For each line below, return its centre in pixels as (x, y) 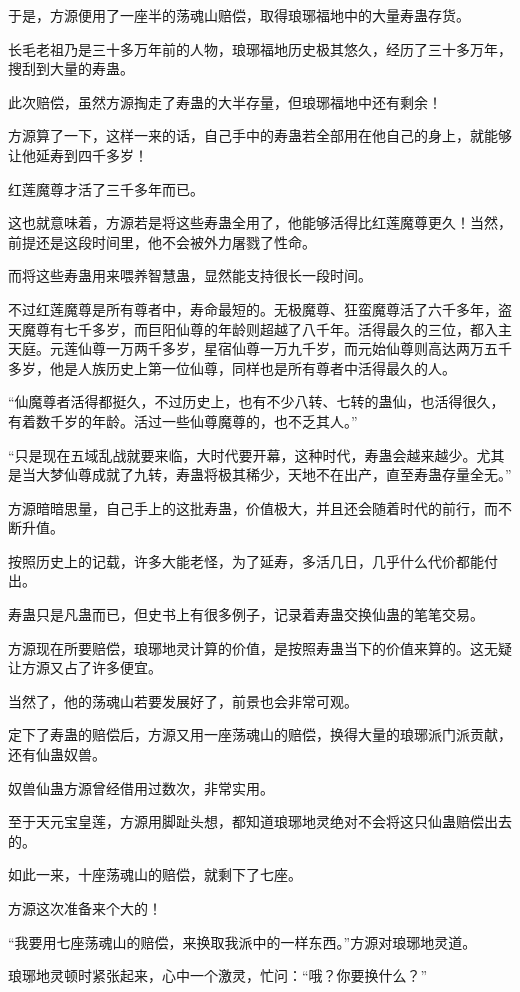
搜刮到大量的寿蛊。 (71, 68)
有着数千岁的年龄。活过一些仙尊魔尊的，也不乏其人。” (183, 420)
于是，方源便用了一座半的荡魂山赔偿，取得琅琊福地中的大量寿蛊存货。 (239, 15)
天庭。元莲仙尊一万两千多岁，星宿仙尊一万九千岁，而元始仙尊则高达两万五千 (260, 348)
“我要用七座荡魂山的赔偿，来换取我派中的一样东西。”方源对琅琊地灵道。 (242, 941)
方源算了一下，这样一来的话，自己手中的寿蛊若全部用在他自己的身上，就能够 (260, 135)
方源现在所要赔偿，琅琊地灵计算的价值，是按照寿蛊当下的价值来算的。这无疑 (260, 647)
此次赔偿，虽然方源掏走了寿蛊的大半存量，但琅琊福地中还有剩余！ (225, 101)
